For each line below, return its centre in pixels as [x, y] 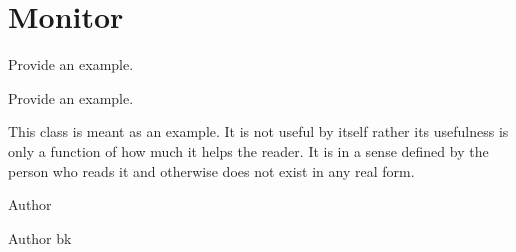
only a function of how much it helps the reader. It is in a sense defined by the [248, 150]
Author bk [40, 237]
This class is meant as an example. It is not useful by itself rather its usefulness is [258, 131]
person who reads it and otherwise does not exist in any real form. [211, 170]
